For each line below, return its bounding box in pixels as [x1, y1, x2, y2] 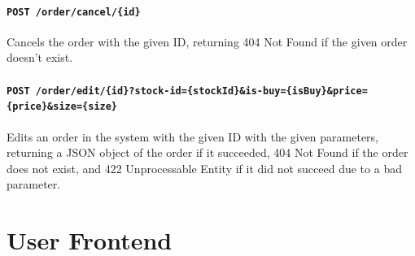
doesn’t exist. [7, 49, 73, 66]
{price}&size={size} [7, 101, 118, 113]
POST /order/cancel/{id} [7, 6, 141, 18]
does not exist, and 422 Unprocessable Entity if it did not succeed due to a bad [7, 159, 402, 176]
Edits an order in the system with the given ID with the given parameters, [7, 128, 379, 145]
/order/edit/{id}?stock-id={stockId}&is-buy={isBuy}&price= [35, 85, 368, 97]
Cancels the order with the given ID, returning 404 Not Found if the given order [7, 33, 408, 50]
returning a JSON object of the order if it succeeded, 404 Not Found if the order [7, 144, 408, 161]
